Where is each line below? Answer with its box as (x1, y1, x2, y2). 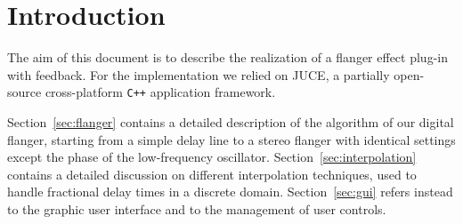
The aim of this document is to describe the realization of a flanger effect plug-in (7, 48, 448, 67)
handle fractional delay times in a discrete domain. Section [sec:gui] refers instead (7, 182, 453, 201)
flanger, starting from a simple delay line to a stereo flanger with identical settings (7, 130, 456, 148)
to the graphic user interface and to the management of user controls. (7, 199, 386, 218)
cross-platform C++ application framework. (45, 83, 276, 101)
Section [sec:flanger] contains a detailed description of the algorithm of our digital (7, 112, 454, 131)
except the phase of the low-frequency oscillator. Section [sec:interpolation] (7, 148, 417, 166)
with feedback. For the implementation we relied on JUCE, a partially (7, 65, 390, 84)
